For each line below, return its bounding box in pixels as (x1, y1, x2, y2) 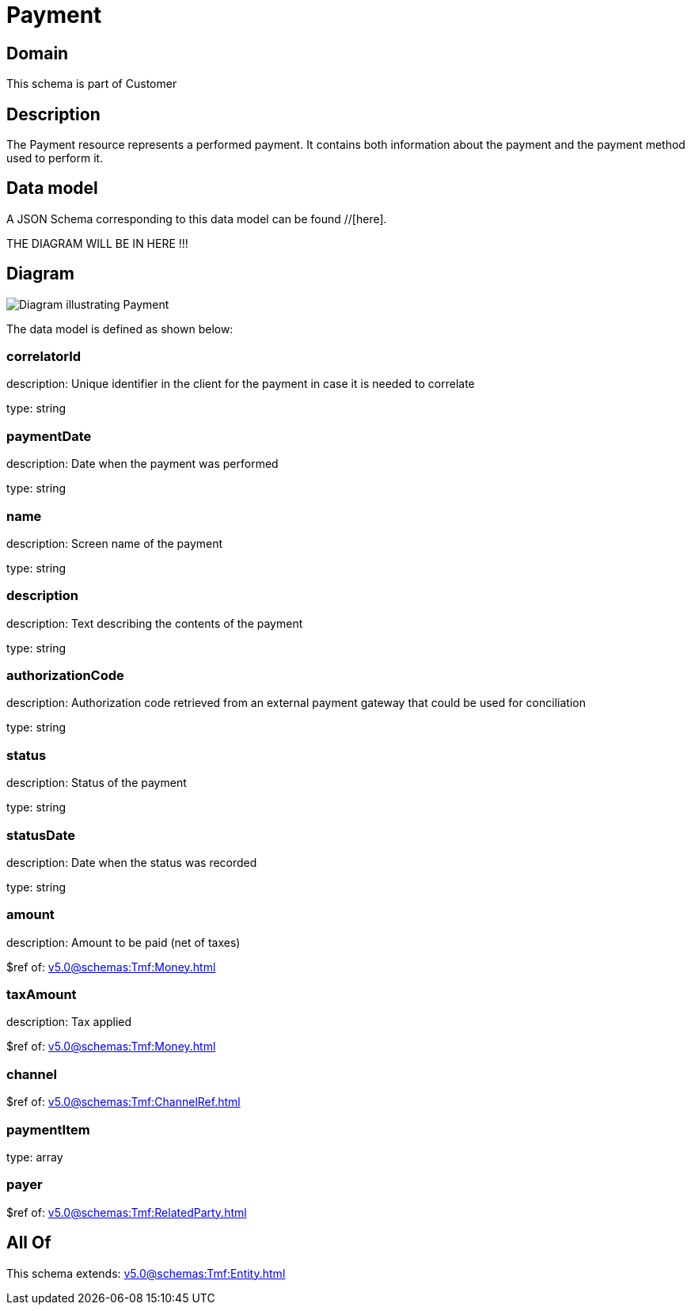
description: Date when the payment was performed (6, 457, 279, 471)
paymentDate (6, 427, 92, 444)
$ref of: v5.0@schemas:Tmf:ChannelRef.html (6, 1095, 241, 1109)
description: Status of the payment (6, 776, 187, 790)
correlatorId (6, 348, 82, 365)
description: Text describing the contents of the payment (6, 616, 303, 630)
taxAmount (6, 986, 77, 1003)
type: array (6, 1149, 63, 1164)
